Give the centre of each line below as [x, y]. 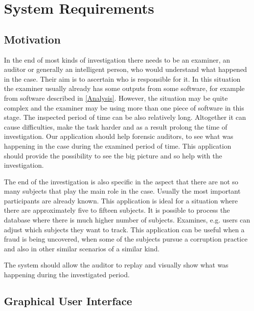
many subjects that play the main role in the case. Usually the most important [122, 191]
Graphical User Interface [68, 301]
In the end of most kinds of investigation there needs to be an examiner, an [117, 59]
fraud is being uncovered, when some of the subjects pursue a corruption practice [126, 239]
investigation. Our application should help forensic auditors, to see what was [119, 136]
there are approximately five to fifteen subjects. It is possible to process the [117, 210]
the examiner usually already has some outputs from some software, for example [124, 88]
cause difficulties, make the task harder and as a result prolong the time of [116, 126]
